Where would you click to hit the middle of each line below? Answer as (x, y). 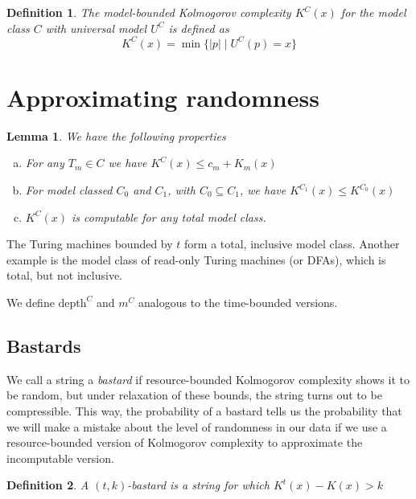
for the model (373, 12)
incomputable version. (60, 458)
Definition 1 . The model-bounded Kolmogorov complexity (149, 12)
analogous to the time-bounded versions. (238, 302)
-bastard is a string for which (198, 485)
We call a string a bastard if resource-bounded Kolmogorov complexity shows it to (208, 379)
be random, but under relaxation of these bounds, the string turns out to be (194, 395)
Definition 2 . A (48, 485)
